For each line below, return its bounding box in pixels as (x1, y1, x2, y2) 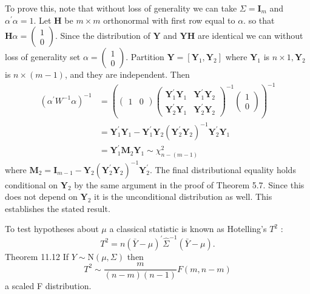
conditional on (5, 178, 58, 191)
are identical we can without (197, 29, 303, 42)
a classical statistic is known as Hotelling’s (109, 222, 267, 235)
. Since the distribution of (55, 29, 150, 42)
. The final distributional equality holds (149, 163, 296, 176)
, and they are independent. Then (64, 68, 190, 81)
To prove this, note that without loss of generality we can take (5, 2, 237, 14)
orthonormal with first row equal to (103, 13, 235, 26)
